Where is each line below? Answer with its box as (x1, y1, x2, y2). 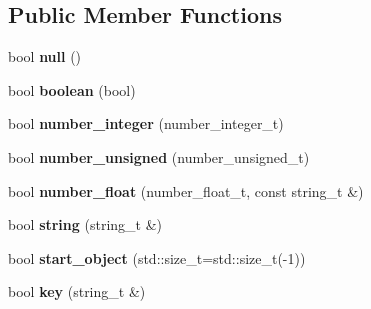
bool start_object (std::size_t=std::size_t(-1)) (8, 247, 306, 268)
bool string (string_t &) (8, 214, 163, 235)
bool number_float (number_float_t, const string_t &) (8, 180, 364, 201)
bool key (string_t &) (8, 281, 146, 302)
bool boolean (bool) (8, 79, 136, 100)
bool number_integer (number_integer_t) (8, 113, 284, 134)
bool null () (8, 46, 82, 67)
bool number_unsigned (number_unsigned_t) (8, 146, 310, 167)
